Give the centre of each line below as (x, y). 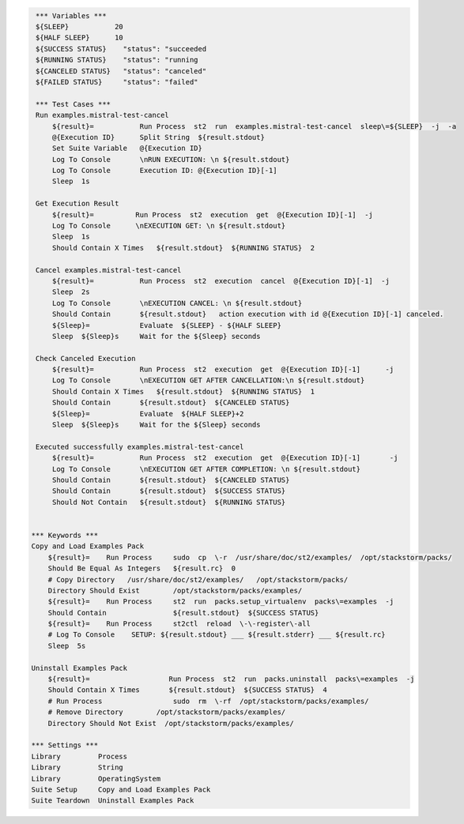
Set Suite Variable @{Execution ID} (127, 149)
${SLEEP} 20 (80, 26)
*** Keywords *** (65, 535)
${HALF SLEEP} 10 (80, 38)
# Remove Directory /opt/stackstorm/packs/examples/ (167, 712)
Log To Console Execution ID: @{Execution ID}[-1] (164, 171)
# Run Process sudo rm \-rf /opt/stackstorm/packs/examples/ (208, 701)
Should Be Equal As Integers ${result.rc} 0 (142, 568)
